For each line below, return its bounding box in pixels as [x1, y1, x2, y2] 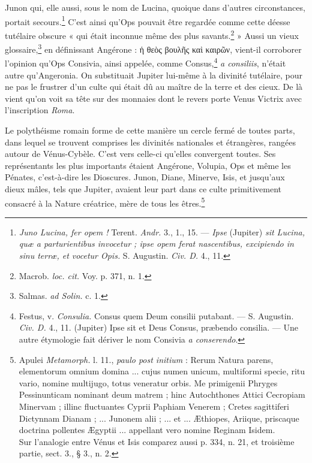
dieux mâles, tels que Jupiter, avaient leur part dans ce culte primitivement [5, 182, 282, 195]
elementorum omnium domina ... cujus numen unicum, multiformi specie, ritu [19, 365, 305, 377]
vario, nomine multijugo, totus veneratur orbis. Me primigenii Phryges [19, 376, 278, 389]
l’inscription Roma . [5, 104, 75, 116]
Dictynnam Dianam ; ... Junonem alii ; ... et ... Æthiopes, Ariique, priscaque [19, 411, 299, 424]
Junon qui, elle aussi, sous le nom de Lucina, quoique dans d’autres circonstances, [5, 1, 305, 13]
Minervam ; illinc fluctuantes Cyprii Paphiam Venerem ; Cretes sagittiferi [19, 400, 289, 412]
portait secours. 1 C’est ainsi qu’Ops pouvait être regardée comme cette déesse [5, 13, 290, 28]
